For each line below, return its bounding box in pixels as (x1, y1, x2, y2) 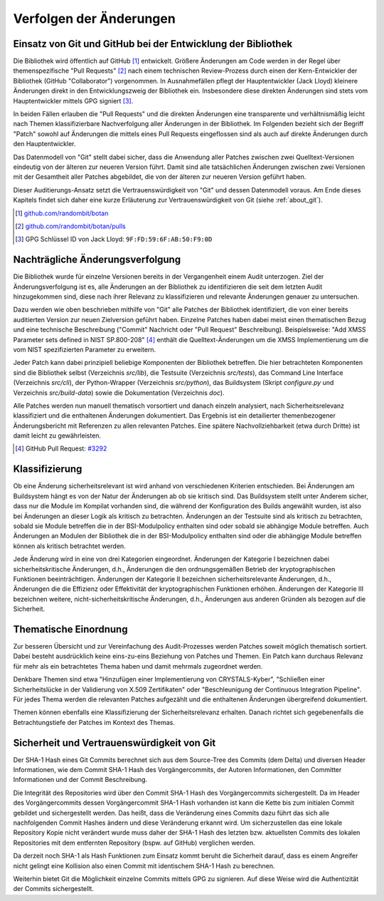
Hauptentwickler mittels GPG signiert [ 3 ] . (13, 96, 134, 105)
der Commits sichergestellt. (13, 885, 94, 893)
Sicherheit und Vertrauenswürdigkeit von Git (13, 736, 216, 748)
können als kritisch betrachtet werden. (13, 542, 126, 550)
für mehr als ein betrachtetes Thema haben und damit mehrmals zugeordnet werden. (13, 661, 263, 670)
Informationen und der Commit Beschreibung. (13, 776, 148, 784)
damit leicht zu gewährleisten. (13, 431, 102, 440)
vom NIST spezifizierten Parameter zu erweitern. (13, 345, 156, 354)
